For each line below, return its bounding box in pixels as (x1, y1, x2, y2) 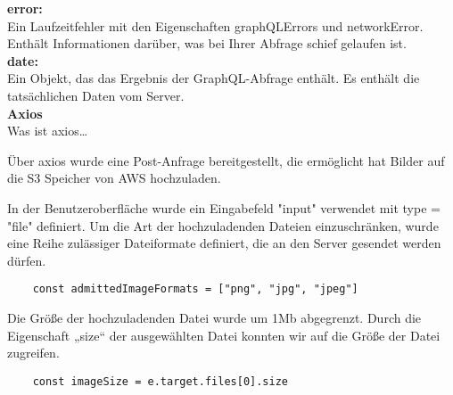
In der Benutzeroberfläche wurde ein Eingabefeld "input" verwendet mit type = (7, 198, 441, 217)
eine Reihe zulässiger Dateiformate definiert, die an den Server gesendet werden (7, 234, 441, 252)
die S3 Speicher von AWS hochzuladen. (7, 169, 221, 187)
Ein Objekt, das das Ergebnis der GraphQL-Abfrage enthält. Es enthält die (7, 69, 420, 87)
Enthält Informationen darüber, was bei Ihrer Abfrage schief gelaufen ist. (7, 34, 407, 53)
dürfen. (7, 251, 46, 269)
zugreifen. (7, 343, 60, 362)
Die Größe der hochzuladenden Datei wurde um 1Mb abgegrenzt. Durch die (7, 308, 422, 326)
